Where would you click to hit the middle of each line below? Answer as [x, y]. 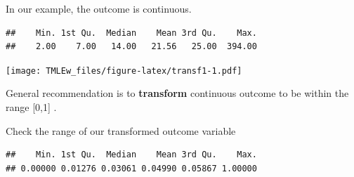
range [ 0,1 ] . [31, 107]
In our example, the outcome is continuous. [99, 8]
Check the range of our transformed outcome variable [121, 130]
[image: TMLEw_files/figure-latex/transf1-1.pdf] [124, 71]
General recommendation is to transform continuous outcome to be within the [177, 93]
